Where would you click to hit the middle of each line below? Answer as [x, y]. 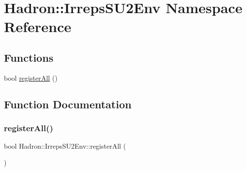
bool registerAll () [31, 77]
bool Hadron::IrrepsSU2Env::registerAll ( [65, 146]
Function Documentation [68, 104]
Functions [29, 57]
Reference [38, 26]
